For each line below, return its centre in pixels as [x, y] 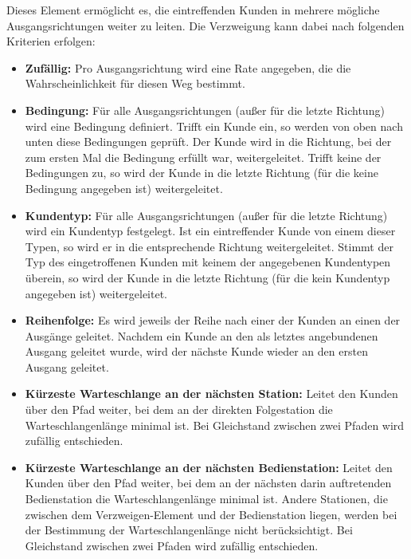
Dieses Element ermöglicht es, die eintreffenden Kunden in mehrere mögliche [193, 10]
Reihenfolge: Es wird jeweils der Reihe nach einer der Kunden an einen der [213, 320]
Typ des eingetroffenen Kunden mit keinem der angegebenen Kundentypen [208, 262]
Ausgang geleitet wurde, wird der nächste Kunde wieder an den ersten [196, 351]
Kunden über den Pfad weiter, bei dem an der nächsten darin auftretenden [208, 483]
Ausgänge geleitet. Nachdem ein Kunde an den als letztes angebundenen [202, 335]
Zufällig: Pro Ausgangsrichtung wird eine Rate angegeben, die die [188, 67]
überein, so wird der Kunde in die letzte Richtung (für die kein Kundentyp [207, 277]
